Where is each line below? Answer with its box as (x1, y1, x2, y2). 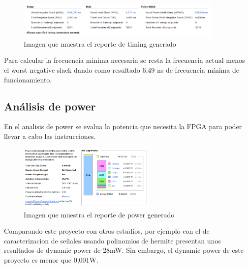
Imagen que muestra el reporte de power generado (24, 209, 175, 219)
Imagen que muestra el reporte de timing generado (24, 38, 176, 49)
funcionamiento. (4, 74, 52, 84)
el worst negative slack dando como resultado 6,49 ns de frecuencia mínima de (4, 65, 239, 75)
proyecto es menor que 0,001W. (4, 254, 98, 265)
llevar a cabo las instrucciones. (4, 131, 96, 141)
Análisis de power (4, 98, 96, 113)
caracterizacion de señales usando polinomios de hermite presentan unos (4, 235, 221, 245)
